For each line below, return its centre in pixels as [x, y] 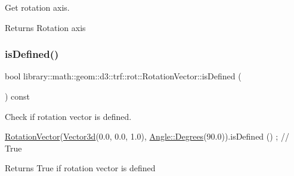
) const [18, 96]
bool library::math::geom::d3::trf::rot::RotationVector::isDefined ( [123, 76]
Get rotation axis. [37, 7]
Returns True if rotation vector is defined [80, 168]
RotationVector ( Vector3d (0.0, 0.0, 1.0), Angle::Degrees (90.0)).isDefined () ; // [147, 136]
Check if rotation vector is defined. [68, 116]
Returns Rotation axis [45, 27]
